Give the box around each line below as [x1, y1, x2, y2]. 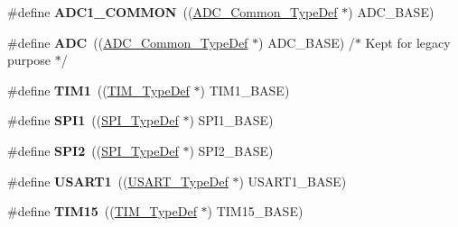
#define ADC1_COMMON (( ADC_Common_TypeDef [7, 3, 338, 21]
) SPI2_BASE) [189, 141, 274, 159]
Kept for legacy [365, 32, 451, 51]
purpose [7, 50, 51, 69]
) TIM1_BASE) [200, 80, 290, 99]
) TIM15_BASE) [207, 202, 304, 221]
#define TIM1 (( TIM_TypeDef [7, 80, 190, 99]
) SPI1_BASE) [189, 111, 274, 130]
